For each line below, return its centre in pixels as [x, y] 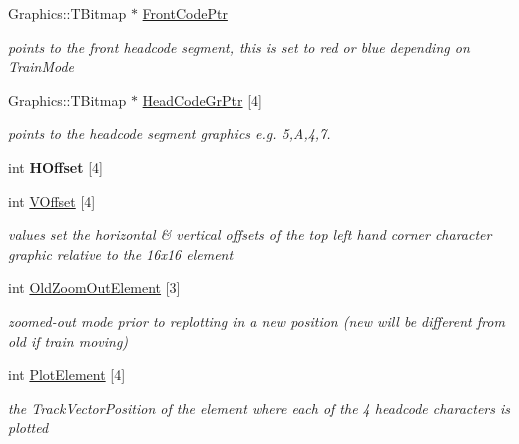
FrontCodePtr [185, 13]
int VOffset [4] [52, 200]
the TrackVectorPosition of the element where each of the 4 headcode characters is [259, 407]
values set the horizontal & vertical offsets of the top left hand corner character [250, 234]
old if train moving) [68, 340]
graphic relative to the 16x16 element [121, 253]
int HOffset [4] [55, 166]
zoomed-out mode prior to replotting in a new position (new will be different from [256, 320]
